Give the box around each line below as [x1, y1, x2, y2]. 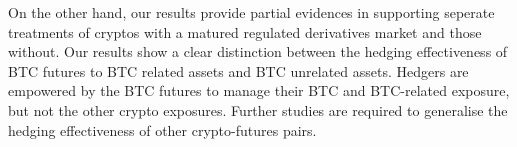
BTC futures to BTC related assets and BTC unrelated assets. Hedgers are [8, 60, 469, 81]
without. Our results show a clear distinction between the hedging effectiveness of [8, 41, 508, 62]
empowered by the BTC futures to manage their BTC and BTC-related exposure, [8, 80, 510, 101]
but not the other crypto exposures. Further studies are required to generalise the [8, 99, 508, 120]
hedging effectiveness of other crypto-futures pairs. [8, 119, 317, 140]
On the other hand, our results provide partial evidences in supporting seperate [8, 2, 495, 22]
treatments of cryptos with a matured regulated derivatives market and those [8, 21, 482, 42]
